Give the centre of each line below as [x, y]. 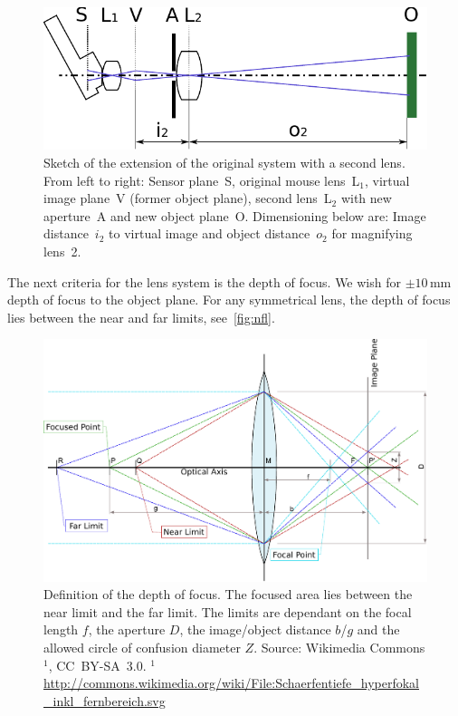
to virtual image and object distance [210, 233]
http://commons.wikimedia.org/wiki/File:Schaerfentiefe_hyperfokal [232, 683]
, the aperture [127, 629]
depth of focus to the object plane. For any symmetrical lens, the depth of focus [229, 300]
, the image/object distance [255, 629]
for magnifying [372, 233]
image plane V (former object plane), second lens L [188, 198]
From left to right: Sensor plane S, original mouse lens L [202, 180]
